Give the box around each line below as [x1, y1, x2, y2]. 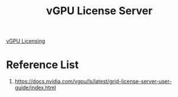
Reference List [6, 58, 79, 72]
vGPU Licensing [6, 37, 46, 45]
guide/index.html [14, 84, 56, 91]
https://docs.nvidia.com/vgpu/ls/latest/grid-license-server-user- [14, 78, 172, 85]
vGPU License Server [46, 4, 153, 18]
